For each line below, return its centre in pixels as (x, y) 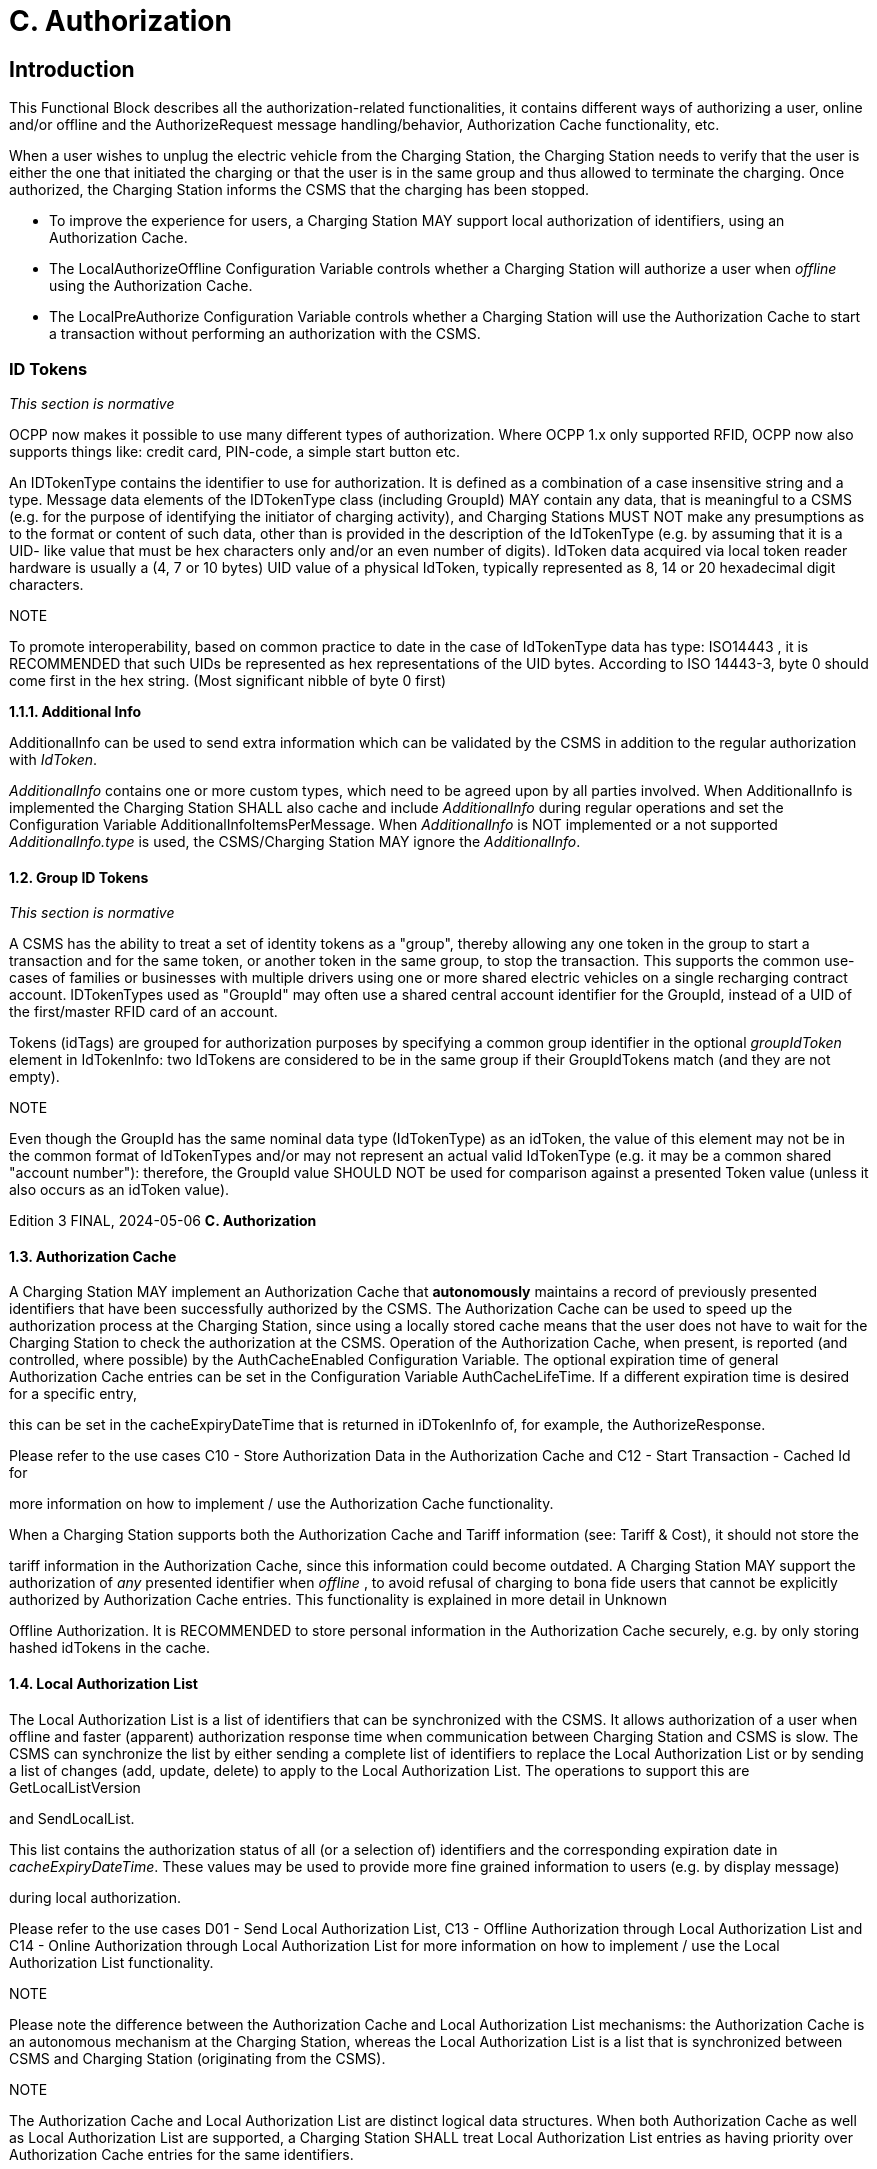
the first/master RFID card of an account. (143, 1012)
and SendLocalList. (72, 1818)
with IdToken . (53, 759)
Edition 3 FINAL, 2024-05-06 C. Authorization (163, 1221)
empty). (34, 1077)
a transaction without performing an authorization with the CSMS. (265, 334)
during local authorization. (95, 1897)
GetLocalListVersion (75, 1787)
